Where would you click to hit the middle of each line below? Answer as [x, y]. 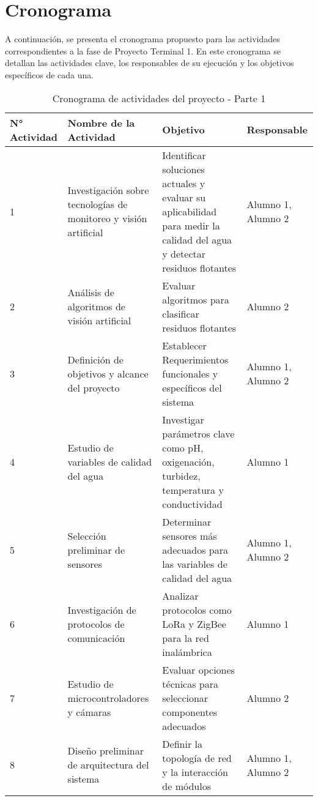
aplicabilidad [190, 211]
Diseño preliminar [105, 751]
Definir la [182, 743]
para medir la [191, 225]
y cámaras [89, 712]
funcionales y [190, 373]
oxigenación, [188, 461]
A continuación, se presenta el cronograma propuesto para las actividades [142, 39]
